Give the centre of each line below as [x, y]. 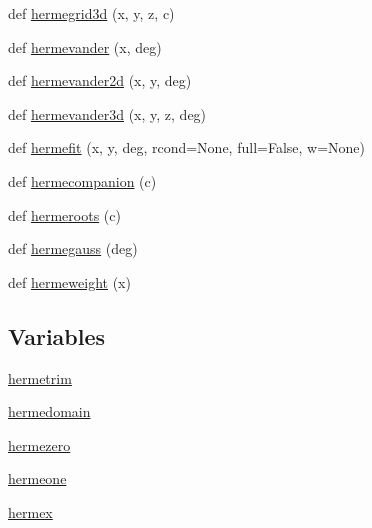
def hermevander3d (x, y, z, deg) [107, 113]
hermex [30, 511]
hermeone [37, 478]
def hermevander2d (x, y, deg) [100, 80]
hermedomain [49, 411]
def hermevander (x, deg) [85, 46]
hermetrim [40, 377]
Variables [57, 335]
